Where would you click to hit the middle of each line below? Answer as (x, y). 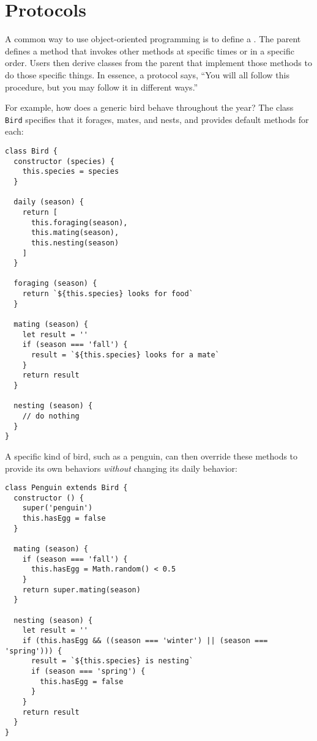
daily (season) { (49, 202)
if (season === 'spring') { (88, 671)
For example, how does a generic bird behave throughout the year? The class (149, 107)
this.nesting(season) (75, 243)
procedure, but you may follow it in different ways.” (102, 87)
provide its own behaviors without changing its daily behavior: (121, 468)
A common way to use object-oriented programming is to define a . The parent (153, 39)
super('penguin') (58, 508)
